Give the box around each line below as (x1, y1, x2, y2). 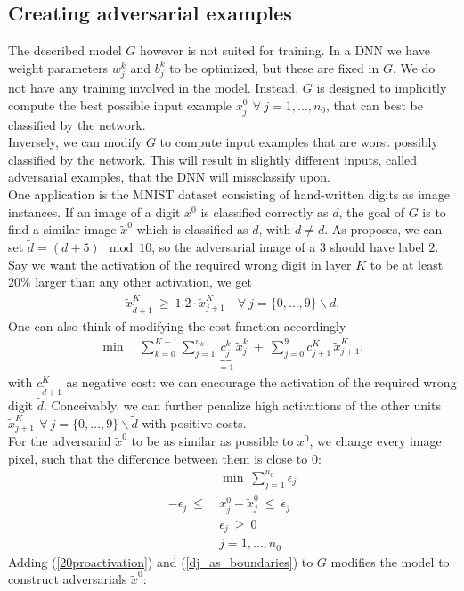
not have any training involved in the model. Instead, (8, 77, 299, 96)
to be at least (370, 255, 444, 273)
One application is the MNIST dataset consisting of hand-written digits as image (8, 185, 450, 204)
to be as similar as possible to (131, 432, 294, 450)
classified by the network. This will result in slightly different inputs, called (8, 150, 418, 168)
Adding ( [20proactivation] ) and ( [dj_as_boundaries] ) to (8, 552, 313, 571)
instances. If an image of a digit (8, 202, 181, 221)
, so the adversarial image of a (151, 238, 316, 256)
